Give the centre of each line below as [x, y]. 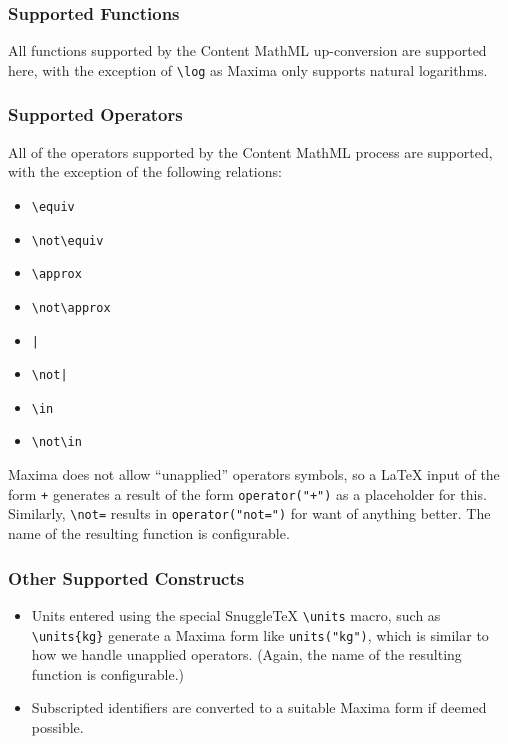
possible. [57, 726]
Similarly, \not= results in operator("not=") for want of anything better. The [249, 513]
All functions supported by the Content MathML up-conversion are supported [247, 50]
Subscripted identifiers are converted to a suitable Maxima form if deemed [259, 707]
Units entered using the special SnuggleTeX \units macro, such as [236, 614]
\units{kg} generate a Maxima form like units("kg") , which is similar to [260, 634]
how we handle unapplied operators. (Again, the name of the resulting [246, 654]
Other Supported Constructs [126, 577]
